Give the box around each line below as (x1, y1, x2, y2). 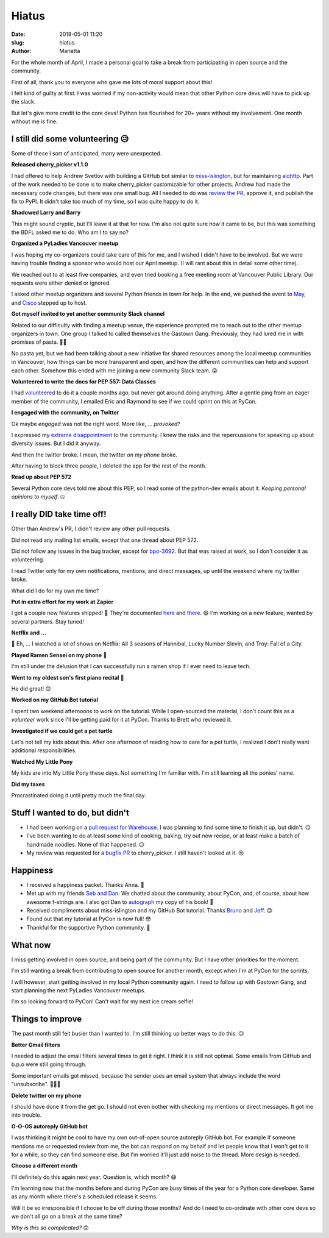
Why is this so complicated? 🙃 (11, 1224, 90, 1231)
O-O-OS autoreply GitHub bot (11, 1122, 88, 1130)
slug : (11, 38, 24, 46)
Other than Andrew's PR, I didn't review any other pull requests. (11, 525, 171, 533)
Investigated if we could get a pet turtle (11, 727, 113, 735)
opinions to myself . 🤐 (11, 493, 65, 500)
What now (11, 939, 51, 950)
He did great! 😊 (11, 685, 51, 692)
